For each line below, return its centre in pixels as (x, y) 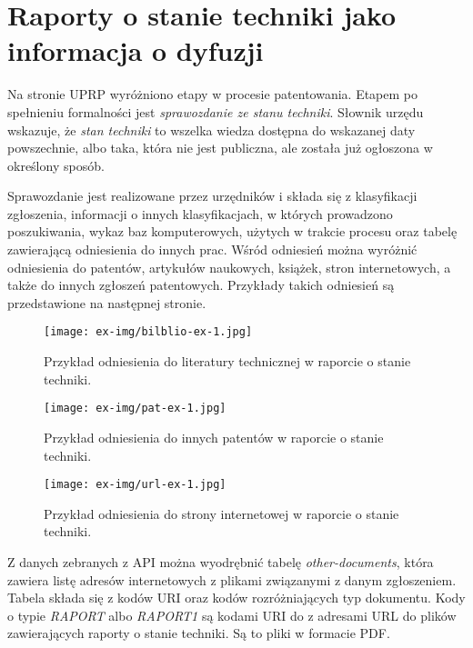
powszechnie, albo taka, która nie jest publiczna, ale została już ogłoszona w (220, 148)
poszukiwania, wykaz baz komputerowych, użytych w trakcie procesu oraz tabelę (232, 231)
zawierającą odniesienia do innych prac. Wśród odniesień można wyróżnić (212, 249)
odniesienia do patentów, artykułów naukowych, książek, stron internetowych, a (229, 267)
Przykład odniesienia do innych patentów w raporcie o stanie (214, 437)
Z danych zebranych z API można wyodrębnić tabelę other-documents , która (221, 561)
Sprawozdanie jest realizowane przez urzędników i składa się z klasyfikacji (212, 196)
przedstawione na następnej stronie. (107, 302)
